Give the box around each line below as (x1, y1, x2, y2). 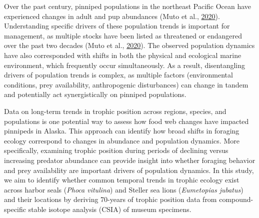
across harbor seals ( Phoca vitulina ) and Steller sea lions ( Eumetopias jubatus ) (4, 184, 243, 194)
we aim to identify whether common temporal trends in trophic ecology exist (4, 174, 239, 185)
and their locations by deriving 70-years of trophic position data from (4, 194, 217, 204)
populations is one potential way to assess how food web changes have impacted (4, 115, 249, 126)
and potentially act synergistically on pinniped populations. (4, 89, 186, 99)
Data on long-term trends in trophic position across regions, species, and (4, 105, 226, 116)
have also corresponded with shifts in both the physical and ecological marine (4, 49, 241, 60)
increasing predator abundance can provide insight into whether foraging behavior (4, 154, 255, 165)
